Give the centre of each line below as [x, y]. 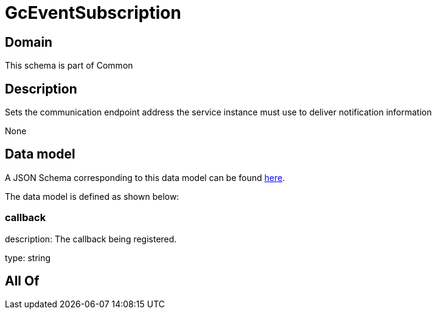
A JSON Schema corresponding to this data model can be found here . [145, 177]
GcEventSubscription [93, 13]
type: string [28, 258]
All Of [22, 281]
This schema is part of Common [69, 66]
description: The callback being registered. [91, 239]
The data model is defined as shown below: [92, 196]
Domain [29, 42]
